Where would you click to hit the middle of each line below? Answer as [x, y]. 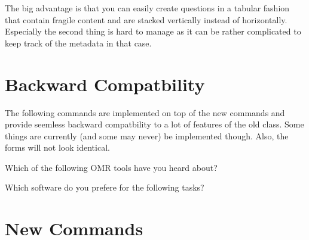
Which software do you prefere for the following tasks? [105, 187]
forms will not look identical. [57, 147]
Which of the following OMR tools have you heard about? [111, 167]
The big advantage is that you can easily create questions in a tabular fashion [147, 8]
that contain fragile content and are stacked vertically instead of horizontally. [146, 19]
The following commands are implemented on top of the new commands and [145, 112]
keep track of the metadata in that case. [78, 43]
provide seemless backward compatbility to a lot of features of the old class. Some [154, 124]
